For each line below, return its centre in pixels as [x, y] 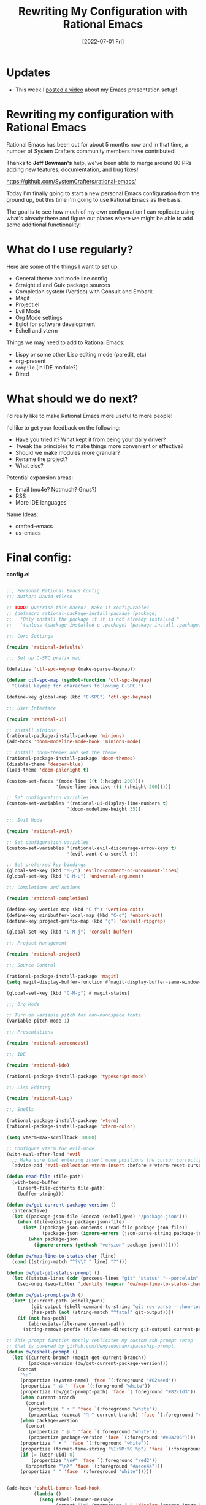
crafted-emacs [34, 526]
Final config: [39, 557]
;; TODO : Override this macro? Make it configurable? [78, 608]
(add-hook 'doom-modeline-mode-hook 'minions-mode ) [74, 742]
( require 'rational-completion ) [48, 898]
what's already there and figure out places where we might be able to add [100, 218]
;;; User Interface [31, 708]
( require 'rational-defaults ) [45, 647]
